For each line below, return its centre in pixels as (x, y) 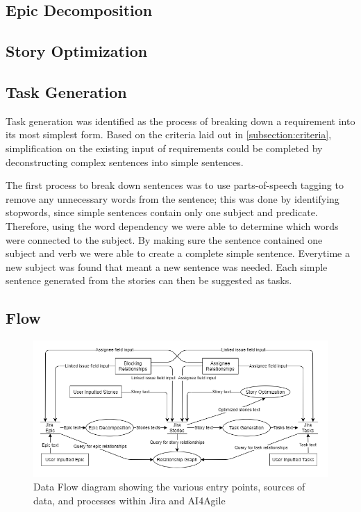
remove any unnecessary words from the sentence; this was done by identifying (173, 198)
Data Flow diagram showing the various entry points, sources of (169, 487)
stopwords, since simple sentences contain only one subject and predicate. (162, 212)
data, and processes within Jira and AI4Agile (129, 500)
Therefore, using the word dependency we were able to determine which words (172, 225)
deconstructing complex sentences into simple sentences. (125, 162)
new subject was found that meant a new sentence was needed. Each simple (167, 266)
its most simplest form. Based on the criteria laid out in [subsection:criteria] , (169, 134)
